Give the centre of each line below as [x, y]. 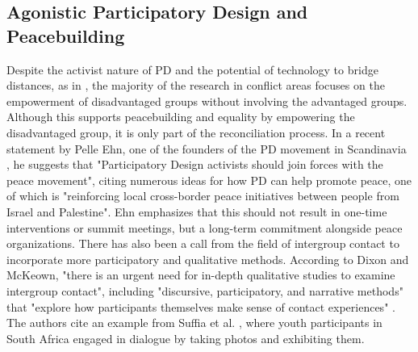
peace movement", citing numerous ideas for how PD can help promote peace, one [209, 180]
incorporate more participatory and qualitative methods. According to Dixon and [208, 259]
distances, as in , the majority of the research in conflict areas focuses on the [196, 85]
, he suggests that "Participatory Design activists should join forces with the [195, 164]
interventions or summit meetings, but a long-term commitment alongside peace [205, 227]
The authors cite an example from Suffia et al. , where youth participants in [194, 323]
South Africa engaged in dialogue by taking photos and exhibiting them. [186, 338]
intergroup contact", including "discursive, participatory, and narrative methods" [205, 290]
